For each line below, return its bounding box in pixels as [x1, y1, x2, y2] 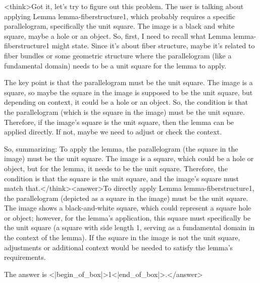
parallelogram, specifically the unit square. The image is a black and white [4, 21, 235, 31]
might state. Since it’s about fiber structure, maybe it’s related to [51, 40, 255, 51]
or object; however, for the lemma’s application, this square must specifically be [4, 212, 251, 223]
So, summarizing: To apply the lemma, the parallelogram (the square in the [4, 143, 238, 154]
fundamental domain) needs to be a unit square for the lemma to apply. [4, 60, 227, 70]
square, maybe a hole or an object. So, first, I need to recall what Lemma [4, 30, 231, 41]
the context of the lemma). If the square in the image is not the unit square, [4, 232, 240, 243]
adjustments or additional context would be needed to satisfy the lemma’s [4, 242, 233, 252]
